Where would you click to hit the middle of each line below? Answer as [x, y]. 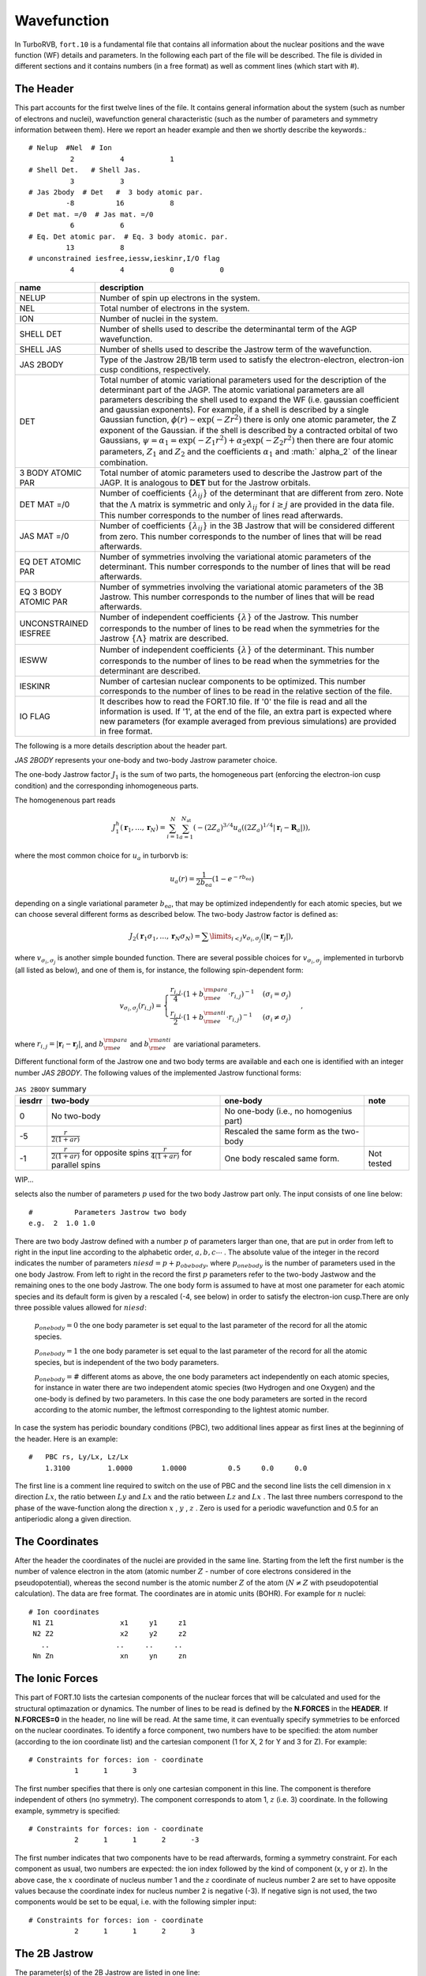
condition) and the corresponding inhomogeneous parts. [106, 786]
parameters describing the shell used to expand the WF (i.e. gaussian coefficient [250, 400]
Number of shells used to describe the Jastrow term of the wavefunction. [236, 349]
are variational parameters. [217, 1044]
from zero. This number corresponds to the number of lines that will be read [241, 537]
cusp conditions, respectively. [155, 370]
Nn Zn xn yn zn [110, 1656]
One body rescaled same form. [282, 1158]
